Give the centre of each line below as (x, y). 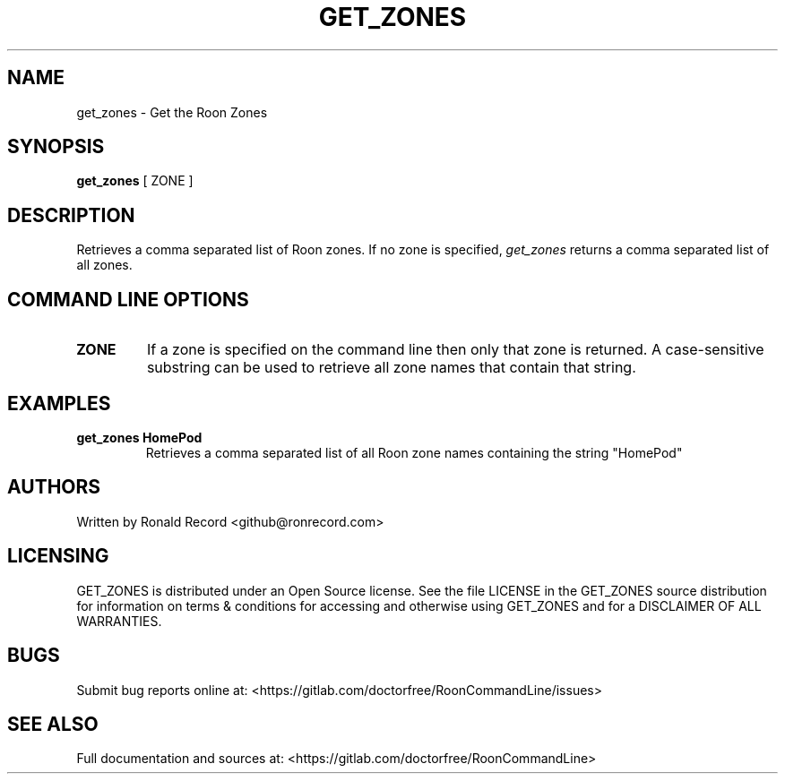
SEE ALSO (53, 724)
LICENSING (58, 556)
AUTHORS (54, 487)
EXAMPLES (59, 403)
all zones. (104, 265)
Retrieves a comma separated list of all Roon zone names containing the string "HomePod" (414, 452)
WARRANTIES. (119, 621)
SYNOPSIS (56, 147)
